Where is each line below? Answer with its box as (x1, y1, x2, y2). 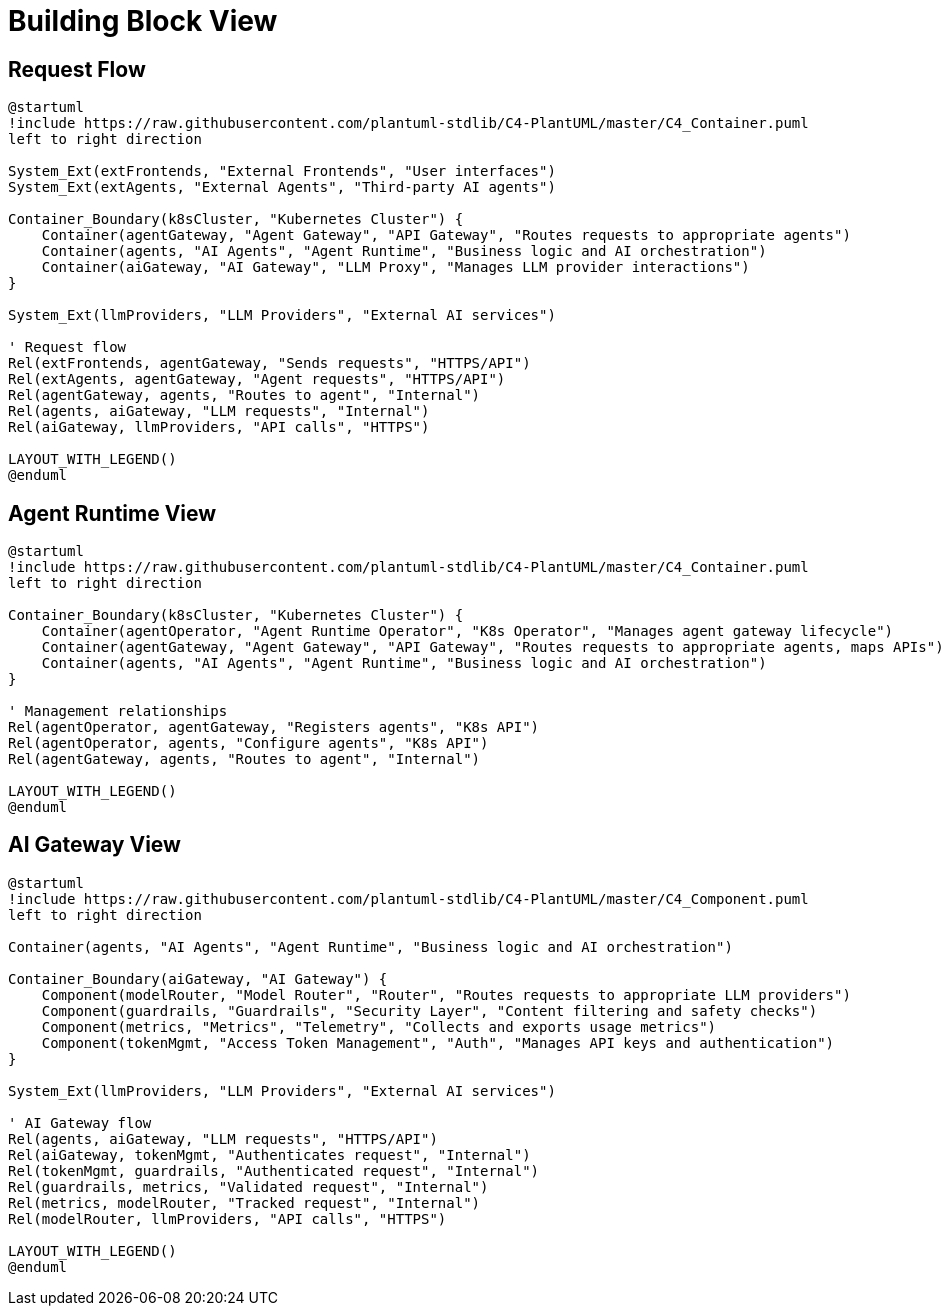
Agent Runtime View (8, 500, 217, 526)
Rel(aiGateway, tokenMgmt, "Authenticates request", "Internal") (8, 1146, 531, 1163)
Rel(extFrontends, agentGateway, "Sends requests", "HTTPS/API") (8, 355, 531, 372)
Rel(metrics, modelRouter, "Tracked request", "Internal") (8, 1194, 481, 1211)
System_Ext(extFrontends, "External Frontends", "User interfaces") (8, 163, 556, 180)
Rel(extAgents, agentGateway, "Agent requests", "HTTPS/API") (8, 371, 506, 388)
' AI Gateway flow (8, 1114, 152, 1131)
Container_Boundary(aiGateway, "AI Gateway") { (8, 970, 388, 987)
